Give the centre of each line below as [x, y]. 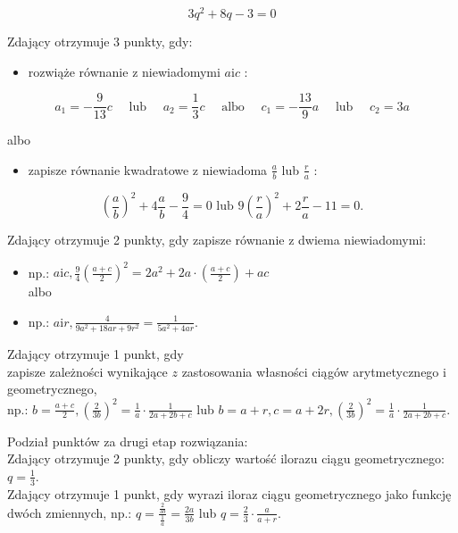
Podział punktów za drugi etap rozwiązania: [128, 441]
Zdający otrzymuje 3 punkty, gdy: [100, 42]
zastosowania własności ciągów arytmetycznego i [314, 371]
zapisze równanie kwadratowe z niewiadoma [148, 169]
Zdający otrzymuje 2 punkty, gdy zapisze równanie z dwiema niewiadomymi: [217, 240]
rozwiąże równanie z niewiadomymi [124, 71]
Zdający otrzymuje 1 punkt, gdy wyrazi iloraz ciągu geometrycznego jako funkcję [229, 493]
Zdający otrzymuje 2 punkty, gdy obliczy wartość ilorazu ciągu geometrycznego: [226, 458]
